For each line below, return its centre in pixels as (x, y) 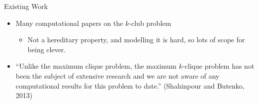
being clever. (47, 49)
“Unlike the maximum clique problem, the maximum (96, 66)
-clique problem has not (218, 66)
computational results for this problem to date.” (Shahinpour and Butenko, (130, 85)
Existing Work (26, 6)
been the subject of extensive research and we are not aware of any (118, 75)
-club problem (150, 23)
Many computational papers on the (69, 23)
